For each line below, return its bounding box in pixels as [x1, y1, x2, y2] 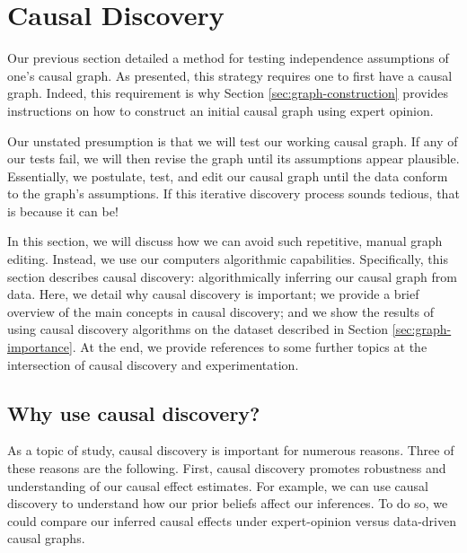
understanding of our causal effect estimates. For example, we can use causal [7, 476, 428, 495]
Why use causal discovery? [7, 399, 260, 426]
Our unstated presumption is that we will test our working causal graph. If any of [7, 131, 458, 150]
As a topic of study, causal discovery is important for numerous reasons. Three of [7, 441, 454, 460]
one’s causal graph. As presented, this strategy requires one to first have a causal [7, 66, 453, 84]
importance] [7, 338, 73, 356]
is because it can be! [7, 201, 119, 220]
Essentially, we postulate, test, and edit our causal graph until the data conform [7, 166, 448, 185]
